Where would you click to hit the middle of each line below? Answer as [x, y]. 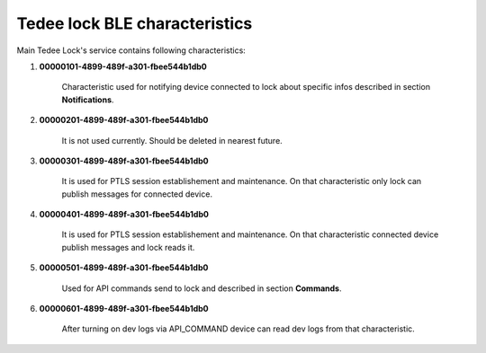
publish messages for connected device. [137, 194]
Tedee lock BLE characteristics [135, 23]
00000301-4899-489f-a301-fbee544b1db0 [124, 161]
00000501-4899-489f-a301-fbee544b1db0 [124, 268]
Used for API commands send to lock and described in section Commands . [202, 288]
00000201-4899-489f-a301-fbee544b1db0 [124, 120]
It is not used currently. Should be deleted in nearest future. [172, 140]
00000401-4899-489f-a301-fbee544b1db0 [124, 215]
